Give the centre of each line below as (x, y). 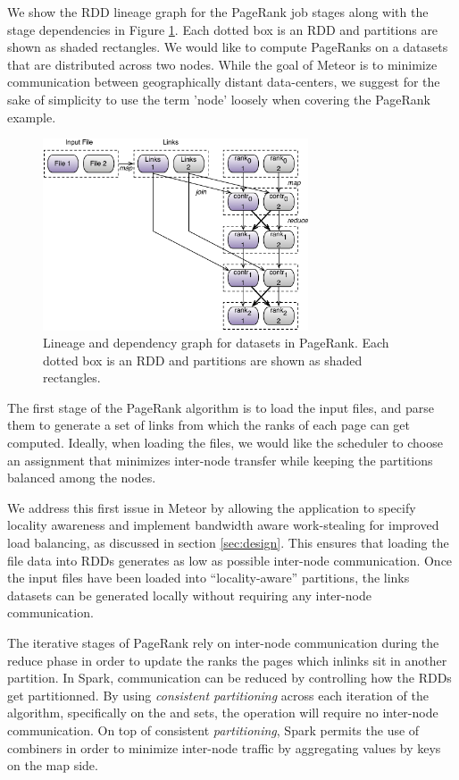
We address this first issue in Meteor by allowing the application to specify (212, 507)
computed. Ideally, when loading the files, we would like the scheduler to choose (225, 443)
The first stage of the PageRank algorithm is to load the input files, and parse (221, 407)
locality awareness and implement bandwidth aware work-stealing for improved (223, 525)
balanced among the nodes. (82, 478)
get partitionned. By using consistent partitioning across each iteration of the (218, 695)
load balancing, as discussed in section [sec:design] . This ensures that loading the (228, 543)
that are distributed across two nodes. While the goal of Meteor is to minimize (222, 64)
